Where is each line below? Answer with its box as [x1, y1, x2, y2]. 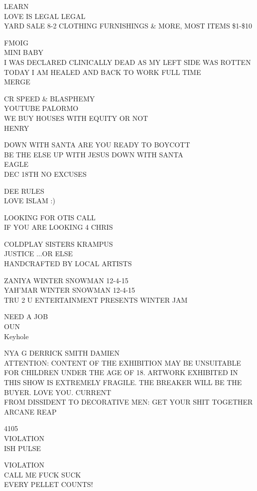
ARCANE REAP [4, 406, 57, 417]
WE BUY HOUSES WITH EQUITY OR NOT [4, 112, 148, 123]
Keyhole [4, 331, 29, 341]
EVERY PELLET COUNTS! [4, 479, 93, 490]
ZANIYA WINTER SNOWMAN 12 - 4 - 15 [4, 275, 128, 285]
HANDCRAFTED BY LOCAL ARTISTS [4, 258, 132, 269]
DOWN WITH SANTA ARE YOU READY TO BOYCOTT [4, 139, 190, 150]
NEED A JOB [4, 311, 48, 322]
